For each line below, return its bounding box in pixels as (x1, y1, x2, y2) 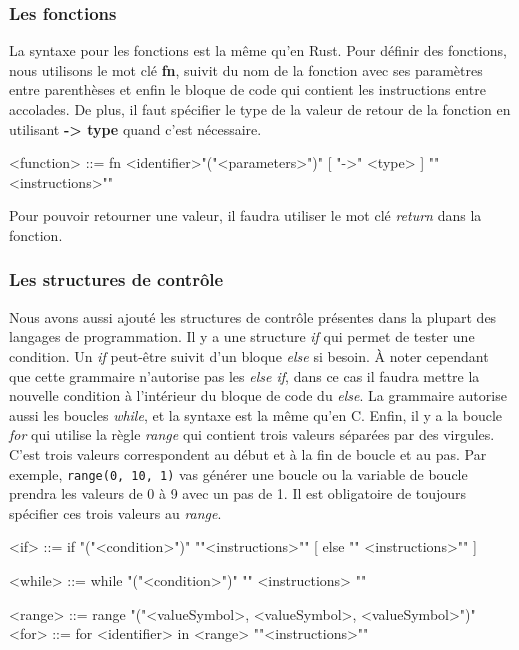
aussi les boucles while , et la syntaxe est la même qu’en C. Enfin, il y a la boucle (9, 404, 502, 425)
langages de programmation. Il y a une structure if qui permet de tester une (9, 326, 475, 347)
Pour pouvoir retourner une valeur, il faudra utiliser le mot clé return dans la (9, 205, 482, 226)
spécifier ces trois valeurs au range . (9, 502, 222, 523)
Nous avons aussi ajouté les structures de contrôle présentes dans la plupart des (9, 306, 497, 327)
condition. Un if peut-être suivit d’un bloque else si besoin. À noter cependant (9, 345, 489, 366)
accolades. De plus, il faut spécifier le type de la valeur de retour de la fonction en (9, 99, 511, 119)
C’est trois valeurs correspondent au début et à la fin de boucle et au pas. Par (9, 443, 487, 464)
